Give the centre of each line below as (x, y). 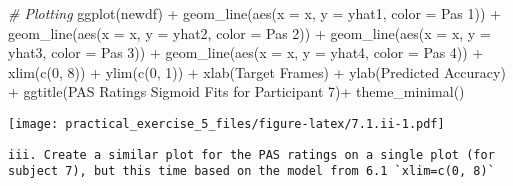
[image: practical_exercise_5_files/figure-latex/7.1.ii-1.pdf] (226, 123)
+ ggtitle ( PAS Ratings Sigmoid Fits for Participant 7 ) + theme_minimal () (236, 91)
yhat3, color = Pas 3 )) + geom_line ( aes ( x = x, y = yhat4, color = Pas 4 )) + (246, 52)
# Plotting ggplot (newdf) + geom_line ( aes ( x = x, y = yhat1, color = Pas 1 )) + (254, 13)
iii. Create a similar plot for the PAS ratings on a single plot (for (251, 154)
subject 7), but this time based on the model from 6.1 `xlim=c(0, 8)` (251, 171)
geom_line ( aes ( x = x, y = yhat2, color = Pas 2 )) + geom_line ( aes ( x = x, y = (249, 32)
